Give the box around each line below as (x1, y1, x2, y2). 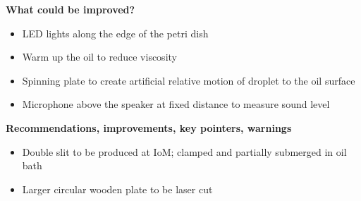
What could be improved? (6, 2, 135, 16)
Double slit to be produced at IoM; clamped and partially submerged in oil (22, 144, 347, 159)
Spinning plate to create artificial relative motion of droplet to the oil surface (22, 73, 355, 87)
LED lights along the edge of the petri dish (22, 25, 209, 40)
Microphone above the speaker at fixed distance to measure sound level (22, 97, 330, 111)
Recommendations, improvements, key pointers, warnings (6, 120, 292, 135)
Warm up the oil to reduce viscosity (22, 49, 177, 64)
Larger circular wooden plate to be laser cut (22, 181, 213, 196)
